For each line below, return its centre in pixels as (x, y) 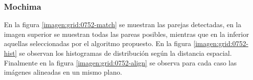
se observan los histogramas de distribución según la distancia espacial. (126, 53)
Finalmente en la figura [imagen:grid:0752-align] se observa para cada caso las (120, 62)
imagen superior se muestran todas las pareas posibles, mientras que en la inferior (126, 34)
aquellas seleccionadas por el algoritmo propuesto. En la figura (98, 43)
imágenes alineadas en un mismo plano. (63, 72)
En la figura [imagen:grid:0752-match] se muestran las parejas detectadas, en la (123, 24)
